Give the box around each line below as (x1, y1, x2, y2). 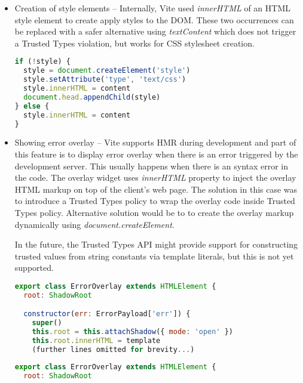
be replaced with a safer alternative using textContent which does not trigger (14, 25, 296, 38)
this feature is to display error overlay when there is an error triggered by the (14, 147, 298, 160)
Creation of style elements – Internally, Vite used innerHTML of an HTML (14, 2, 290, 14)
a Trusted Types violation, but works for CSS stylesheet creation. (14, 36, 255, 49)
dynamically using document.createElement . (14, 218, 175, 230)
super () (32, 319, 62, 328)
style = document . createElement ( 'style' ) (23, 66, 191, 75)
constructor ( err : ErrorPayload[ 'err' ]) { (23, 310, 191, 319)
